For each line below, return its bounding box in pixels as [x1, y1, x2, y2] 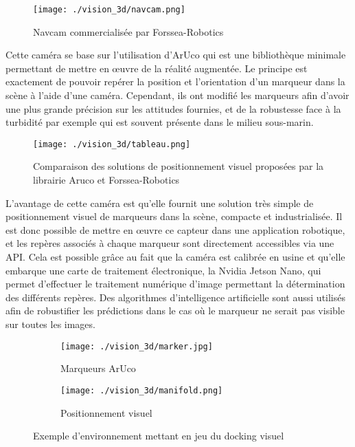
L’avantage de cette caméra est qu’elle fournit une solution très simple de [5, 195, 314, 210]
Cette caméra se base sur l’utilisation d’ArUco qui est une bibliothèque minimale [5, 47, 346, 62]
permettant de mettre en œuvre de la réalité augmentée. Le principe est [5, 61, 308, 75]
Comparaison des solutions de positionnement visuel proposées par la [33, 159, 324, 173]
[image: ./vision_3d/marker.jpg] [60, 341, 213, 351]
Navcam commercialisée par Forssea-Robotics [33, 24, 224, 39]
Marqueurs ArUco [60, 361, 136, 375]
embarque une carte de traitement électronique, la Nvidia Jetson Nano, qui [5, 263, 321, 277]
